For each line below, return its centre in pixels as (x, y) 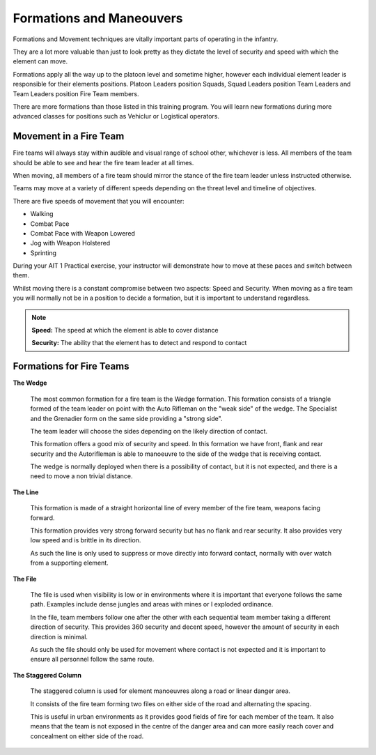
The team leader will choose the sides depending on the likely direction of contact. (149, 431)
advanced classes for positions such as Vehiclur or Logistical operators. (116, 116)
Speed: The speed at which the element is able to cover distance (125, 330)
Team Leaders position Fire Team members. (76, 93)
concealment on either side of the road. (87, 736)
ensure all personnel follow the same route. (92, 659)
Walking (42, 214)
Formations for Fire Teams (71, 366)
